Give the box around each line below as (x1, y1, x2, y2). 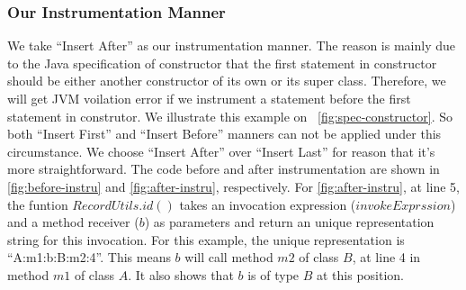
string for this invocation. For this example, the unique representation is (7, 230, 405, 249)
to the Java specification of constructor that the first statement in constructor (7, 53, 437, 72)
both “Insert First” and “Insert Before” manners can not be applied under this (7, 124, 442, 143)
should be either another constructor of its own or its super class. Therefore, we (7, 71, 446, 90)
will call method (184, 248, 273, 267)
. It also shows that (128, 265, 234, 284)
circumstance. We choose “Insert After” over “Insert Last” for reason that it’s (7, 141, 435, 160)
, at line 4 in (352, 248, 421, 267)
